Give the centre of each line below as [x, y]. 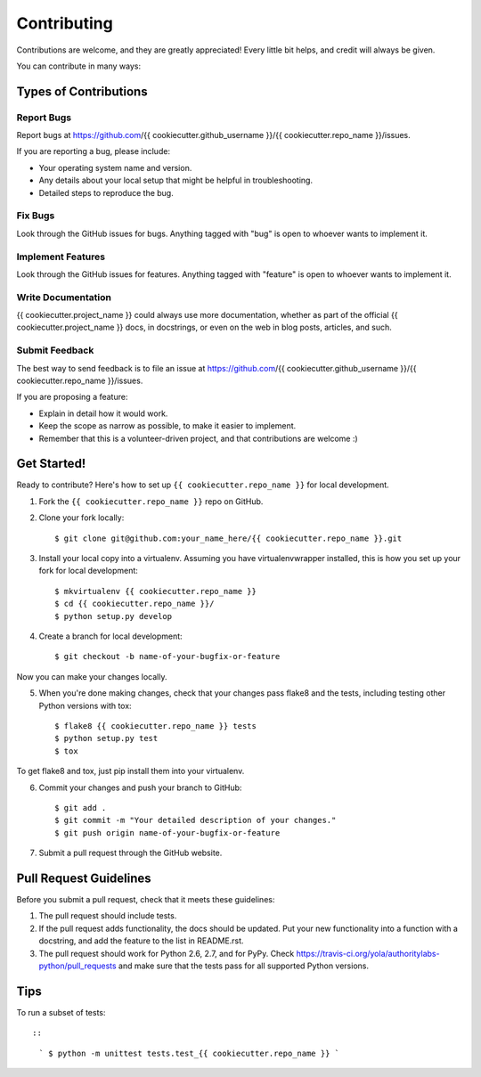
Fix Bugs [36, 216]
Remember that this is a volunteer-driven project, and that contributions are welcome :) [198, 438]
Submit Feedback [55, 350]
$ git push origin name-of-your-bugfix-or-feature [167, 832]
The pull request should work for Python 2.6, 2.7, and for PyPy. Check [167, 953]
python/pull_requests [77, 966]
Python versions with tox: [86, 706]
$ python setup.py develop [114, 616]
